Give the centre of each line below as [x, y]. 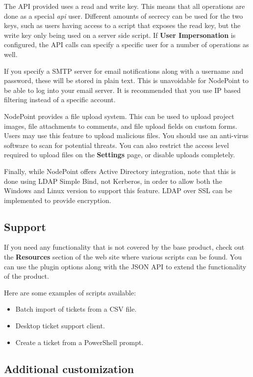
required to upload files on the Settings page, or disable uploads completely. [120, 155]
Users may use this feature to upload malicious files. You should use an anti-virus [126, 135]
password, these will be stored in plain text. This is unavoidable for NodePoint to [126, 80]
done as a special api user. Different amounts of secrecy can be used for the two [124, 15]
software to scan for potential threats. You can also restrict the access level [116, 145]
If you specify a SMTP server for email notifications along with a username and [124, 71]
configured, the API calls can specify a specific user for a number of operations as [126, 44]
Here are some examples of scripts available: [70, 292]
